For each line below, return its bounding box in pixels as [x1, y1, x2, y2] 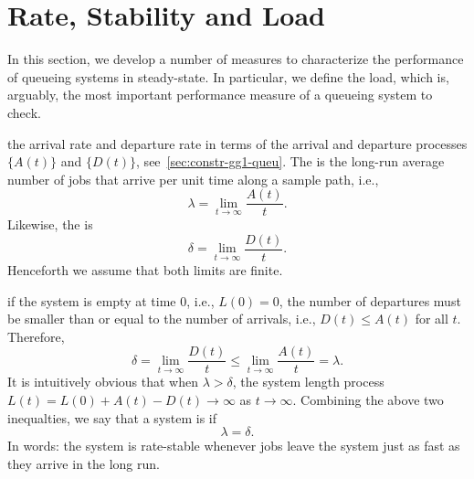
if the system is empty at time [7, 291, 176, 310]
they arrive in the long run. [7, 453, 160, 473]
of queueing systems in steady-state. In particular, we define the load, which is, [7, 67, 449, 86]
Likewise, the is [7, 215, 93, 234]
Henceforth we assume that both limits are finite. [7, 261, 283, 279]
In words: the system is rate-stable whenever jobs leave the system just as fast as [7, 436, 460, 455]
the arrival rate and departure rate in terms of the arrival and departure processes [7, 133, 468, 153]
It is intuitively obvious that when [7, 372, 199, 391]
